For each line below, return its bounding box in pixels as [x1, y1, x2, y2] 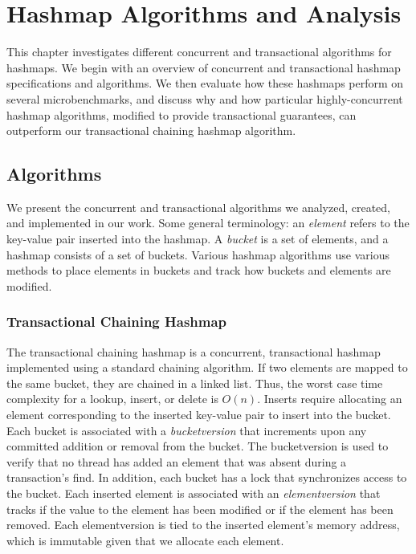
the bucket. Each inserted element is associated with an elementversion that [6, 485, 381, 502]
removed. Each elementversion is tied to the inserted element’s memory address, [6, 516, 400, 533]
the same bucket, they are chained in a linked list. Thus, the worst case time [6, 374, 383, 391]
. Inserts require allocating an [257, 390, 402, 407]
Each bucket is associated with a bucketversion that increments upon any [6, 422, 367, 438]
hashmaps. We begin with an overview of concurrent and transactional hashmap [6, 59, 401, 75]
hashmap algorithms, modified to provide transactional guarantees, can [6, 106, 357, 123]
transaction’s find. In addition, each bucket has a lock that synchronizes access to [6, 469, 407, 486]
